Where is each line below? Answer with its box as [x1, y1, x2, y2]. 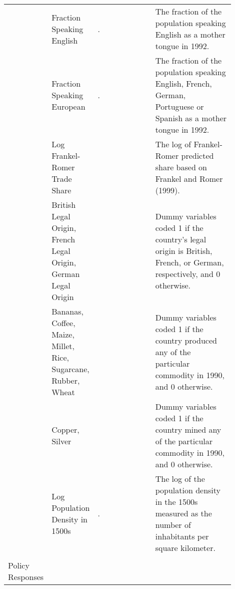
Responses [8, 571, 44, 582]
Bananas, [51, 306, 84, 317]
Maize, [51, 329, 74, 340]
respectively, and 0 [155, 268, 220, 279]
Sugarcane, [51, 363, 89, 375]
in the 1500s [155, 496, 198, 507]
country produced [155, 334, 217, 346]
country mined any [155, 424, 221, 435]
